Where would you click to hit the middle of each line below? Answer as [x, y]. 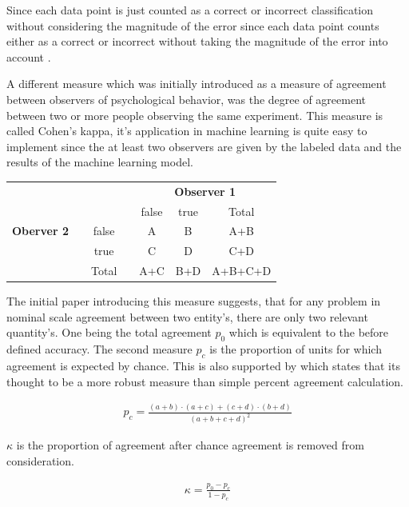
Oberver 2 [40, 231]
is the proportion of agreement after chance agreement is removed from [190, 445]
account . [29, 56]
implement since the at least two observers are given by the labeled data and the [204, 146]
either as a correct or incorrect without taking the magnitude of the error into [197, 41]
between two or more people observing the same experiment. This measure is [195, 115]
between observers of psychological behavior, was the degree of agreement [187, 99]
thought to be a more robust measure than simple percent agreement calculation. [205, 381]
